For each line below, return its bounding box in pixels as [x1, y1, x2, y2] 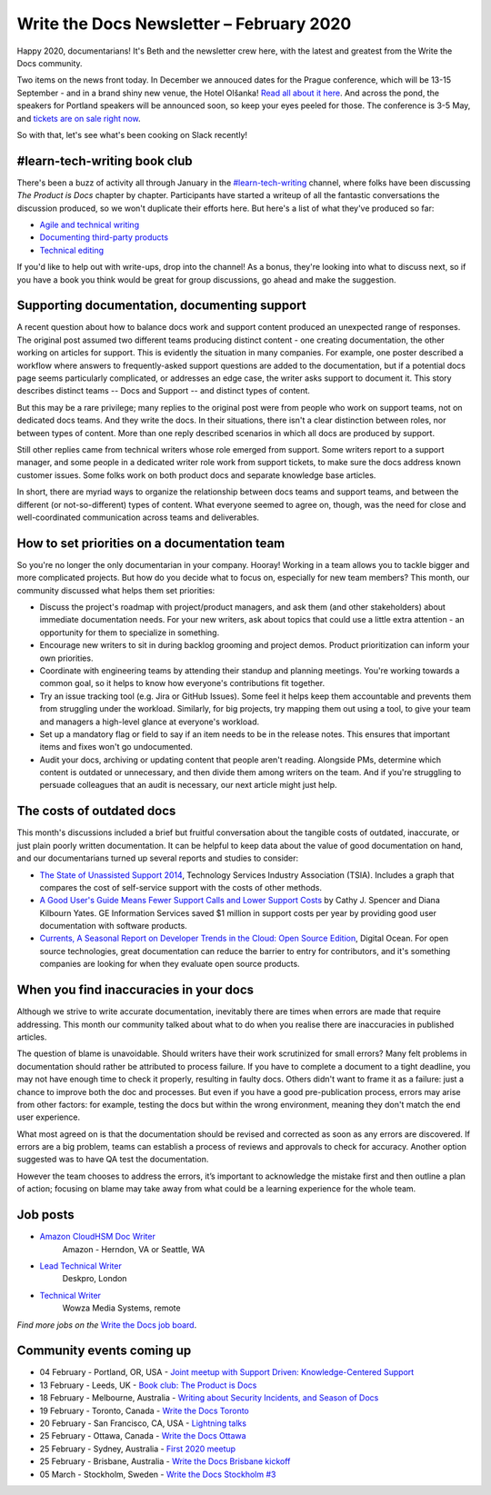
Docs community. [16, 57, 83, 68]
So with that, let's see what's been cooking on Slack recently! [16, 129, 248, 140]
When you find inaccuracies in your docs [16, 982, 255, 998]
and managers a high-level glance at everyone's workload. [39, 716, 260, 727]
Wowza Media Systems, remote [62, 1302, 181, 1313]
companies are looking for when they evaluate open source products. [39, 959, 300, 970]
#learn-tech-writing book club [16, 153, 193, 168]
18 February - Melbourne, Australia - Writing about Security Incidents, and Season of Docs [39, 1392, 379, 1403]
